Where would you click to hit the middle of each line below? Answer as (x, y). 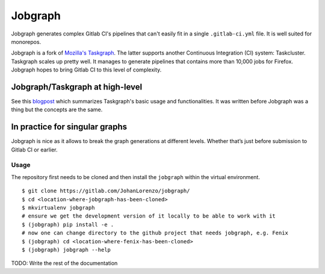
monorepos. (26, 41)
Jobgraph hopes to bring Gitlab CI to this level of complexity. (86, 70)
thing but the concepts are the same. (57, 110)
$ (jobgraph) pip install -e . (68, 224)
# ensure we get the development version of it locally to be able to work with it (149, 216)
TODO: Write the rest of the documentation (64, 263)
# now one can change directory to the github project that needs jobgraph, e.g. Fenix (155, 233)
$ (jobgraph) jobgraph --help (67, 250)
